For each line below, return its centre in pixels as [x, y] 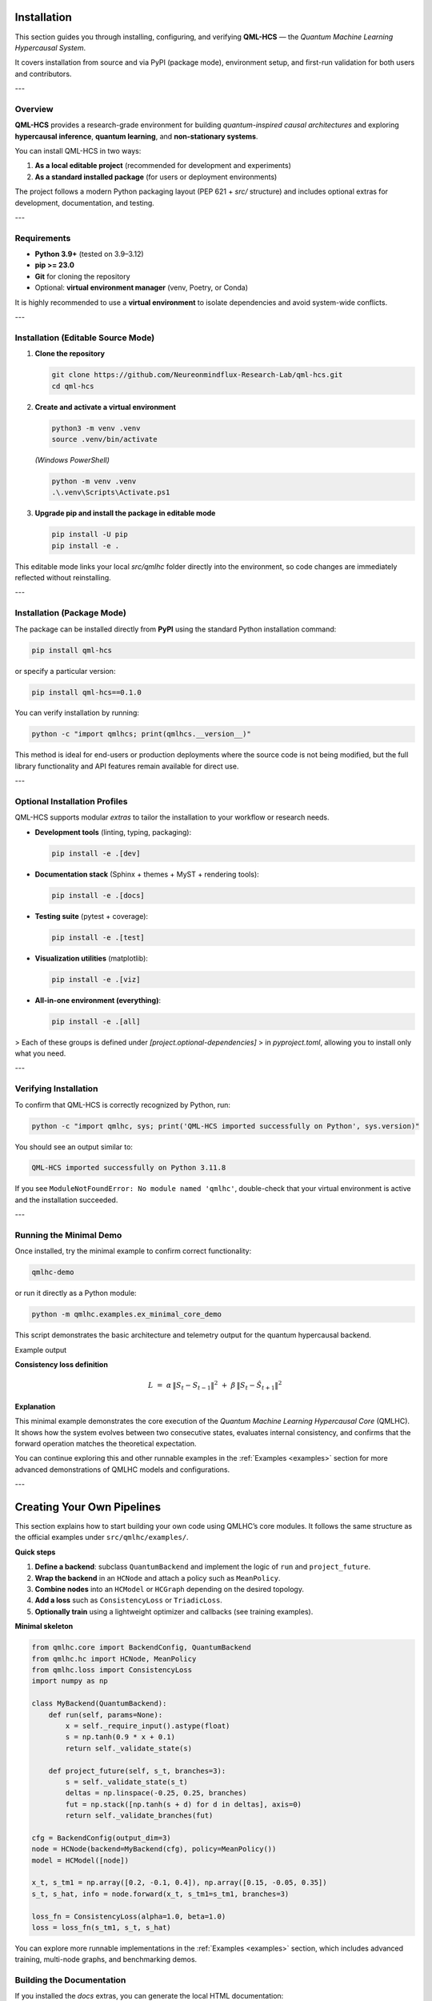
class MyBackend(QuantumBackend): [99, 1704]
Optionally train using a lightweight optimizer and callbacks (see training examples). [174, 1611]
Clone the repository [70, 354]
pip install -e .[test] [98, 937]
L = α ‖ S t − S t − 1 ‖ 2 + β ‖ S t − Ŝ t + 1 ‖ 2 [215, 1385]
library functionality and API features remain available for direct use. [127, 766]
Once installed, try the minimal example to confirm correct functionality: [133, 1251]
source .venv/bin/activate [104, 439]
